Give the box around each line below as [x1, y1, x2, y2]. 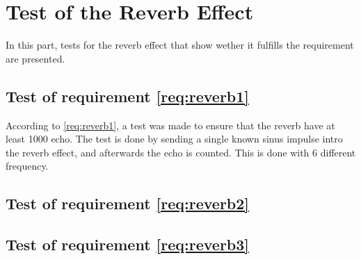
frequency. [6, 159, 49, 173]
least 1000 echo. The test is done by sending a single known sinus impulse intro [6, 131, 343, 146]
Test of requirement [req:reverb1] [6, 85, 250, 106]
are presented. [6, 51, 65, 65]
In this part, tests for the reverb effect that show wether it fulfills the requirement [6, 38, 354, 52]
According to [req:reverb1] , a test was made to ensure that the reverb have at [6, 117, 335, 132]
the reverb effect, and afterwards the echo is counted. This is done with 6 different [6, 145, 356, 159]
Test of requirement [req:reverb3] [6, 234, 250, 255]
